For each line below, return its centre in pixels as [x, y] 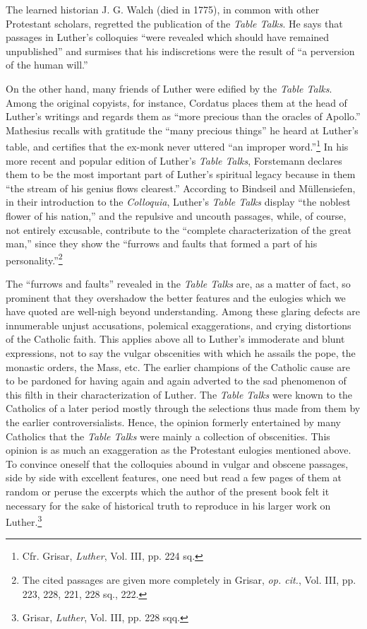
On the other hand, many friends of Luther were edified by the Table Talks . [169, 88]
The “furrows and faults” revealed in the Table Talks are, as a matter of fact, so [178, 283]
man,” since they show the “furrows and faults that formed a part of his [162, 243]
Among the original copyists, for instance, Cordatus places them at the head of [176, 102]
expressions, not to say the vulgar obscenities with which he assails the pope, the [181, 352]
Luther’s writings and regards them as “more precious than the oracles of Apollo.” [183, 116]
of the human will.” [47, 65]
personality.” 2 [34, 259]
